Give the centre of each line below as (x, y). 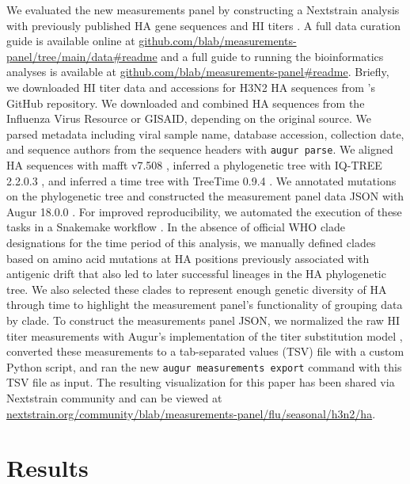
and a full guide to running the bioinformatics (272, 56)
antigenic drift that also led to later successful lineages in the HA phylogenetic (196, 274)
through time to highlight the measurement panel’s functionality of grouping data (205, 305)
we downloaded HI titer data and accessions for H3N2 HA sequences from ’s (191, 87)
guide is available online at (71, 41)
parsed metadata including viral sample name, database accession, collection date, (205, 133)
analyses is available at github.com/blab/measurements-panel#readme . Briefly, (198, 72)
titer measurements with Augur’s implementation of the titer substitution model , (205, 335)
